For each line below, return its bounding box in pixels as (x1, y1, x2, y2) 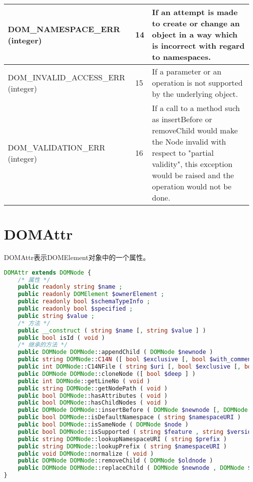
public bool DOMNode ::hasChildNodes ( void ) (18, 399, 168, 407)
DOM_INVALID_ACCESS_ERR (8, 71, 126, 83)
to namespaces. (152, 51, 211, 62)
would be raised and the (152, 169, 234, 181)
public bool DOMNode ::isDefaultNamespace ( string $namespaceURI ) (18, 414, 241, 421)
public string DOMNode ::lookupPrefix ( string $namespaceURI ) (18, 443, 227, 450)
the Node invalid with (152, 136, 226, 147)
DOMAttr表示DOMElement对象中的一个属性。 (4, 252, 150, 262)
